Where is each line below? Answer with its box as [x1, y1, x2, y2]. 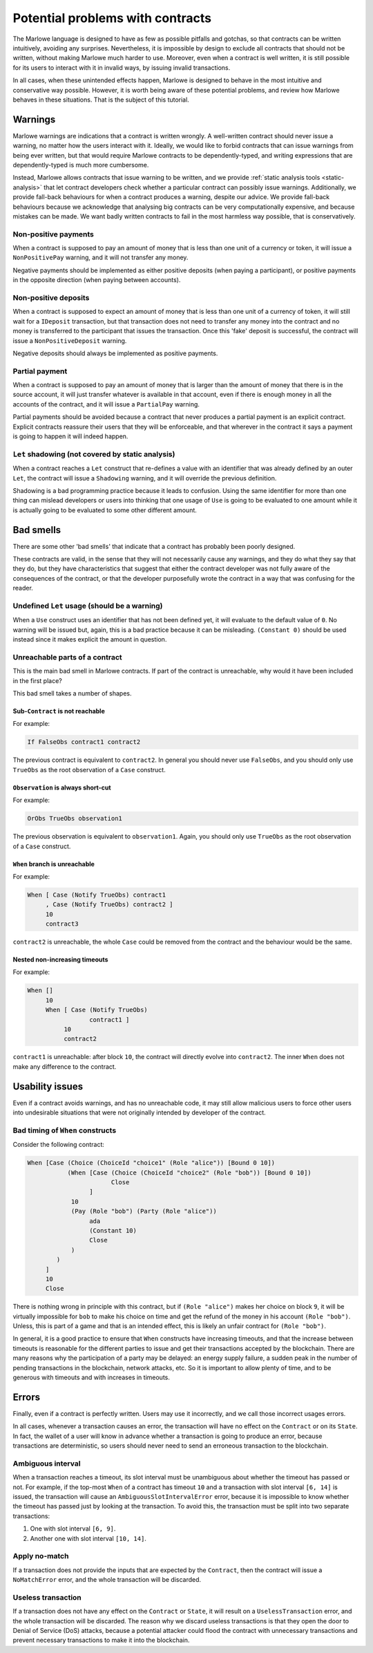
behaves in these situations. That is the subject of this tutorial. [12, 95, 189, 104]
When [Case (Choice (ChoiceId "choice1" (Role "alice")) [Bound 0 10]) [27, 1159, 276, 1167]
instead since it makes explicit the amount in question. [12, 635, 167, 644]
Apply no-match [12, 1551, 69, 1561]
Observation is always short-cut [12, 783, 111, 792]
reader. [12, 584, 34, 592]
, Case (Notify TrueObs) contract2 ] [45, 901, 173, 908]
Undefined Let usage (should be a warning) [12, 601, 163, 610]
